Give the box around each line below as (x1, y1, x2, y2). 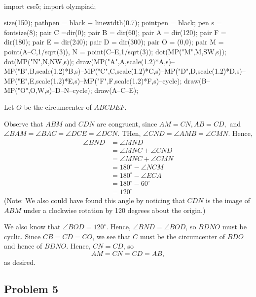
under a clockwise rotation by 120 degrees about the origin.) (23, 205, 206, 215)
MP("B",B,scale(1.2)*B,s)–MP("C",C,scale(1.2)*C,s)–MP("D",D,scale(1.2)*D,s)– (4, 66, 246, 76)
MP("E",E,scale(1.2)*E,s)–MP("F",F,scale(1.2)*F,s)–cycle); (4, 75, 182, 85)
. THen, (117, 128, 141, 138)
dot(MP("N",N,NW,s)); (4, 56, 74, 66)
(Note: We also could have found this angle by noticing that (4, 195, 185, 205)
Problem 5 (4, 281, 58, 296)
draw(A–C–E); (94, 85, 139, 95)
